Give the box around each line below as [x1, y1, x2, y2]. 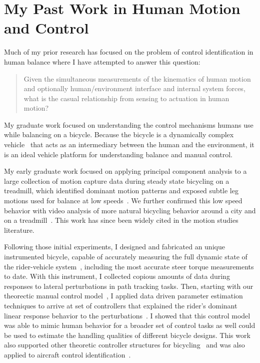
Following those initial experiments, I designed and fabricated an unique [4, 241, 225, 252]
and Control [4, 18, 89, 38]
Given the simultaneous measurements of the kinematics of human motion [23, 73, 251, 84]
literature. [4, 224, 34, 235]
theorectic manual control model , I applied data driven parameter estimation [4, 290, 243, 301]
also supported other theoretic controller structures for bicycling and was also [4, 339, 245, 350]
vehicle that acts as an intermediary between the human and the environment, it [4, 139, 254, 150]
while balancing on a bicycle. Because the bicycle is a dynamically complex [4, 129, 234, 140]
